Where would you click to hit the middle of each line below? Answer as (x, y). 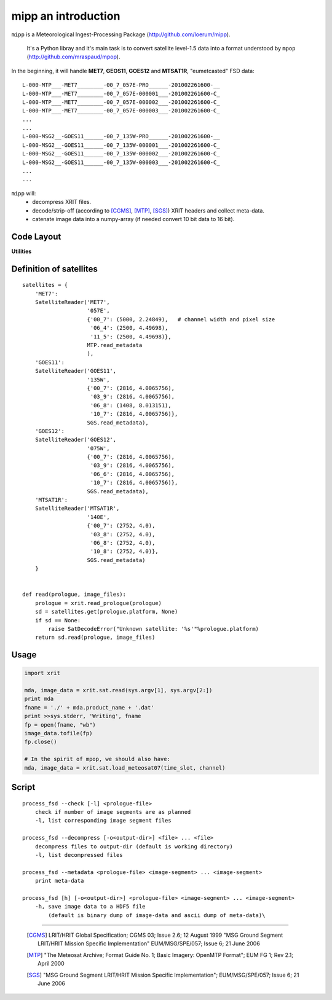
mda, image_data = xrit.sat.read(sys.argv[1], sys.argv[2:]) (118, 690)
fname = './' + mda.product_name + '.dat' (89, 707)
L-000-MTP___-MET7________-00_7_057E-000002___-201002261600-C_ (121, 102)
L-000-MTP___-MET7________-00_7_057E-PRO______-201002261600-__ (121, 85)
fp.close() (41, 742)
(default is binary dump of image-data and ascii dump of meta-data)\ (157, 915)
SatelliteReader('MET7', (72, 302)
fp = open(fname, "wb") (60, 725)
